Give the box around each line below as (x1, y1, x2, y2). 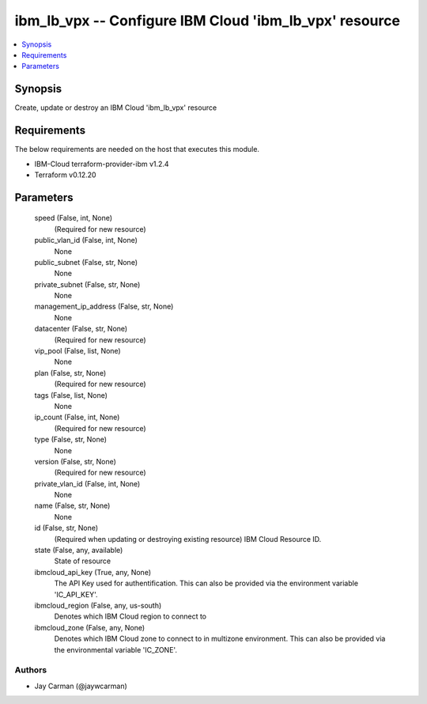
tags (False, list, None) (34, 390, 108, 399)
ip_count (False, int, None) (34, 412, 120, 422)
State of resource (54, 556, 111, 566)
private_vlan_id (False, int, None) (34, 479, 141, 488)
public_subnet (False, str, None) (34, 257, 138, 267)
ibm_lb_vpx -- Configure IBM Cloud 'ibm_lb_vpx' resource (14, 12, 401, 29)
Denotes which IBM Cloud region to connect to (54, 611, 207, 621)
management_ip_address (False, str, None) (34, 301, 174, 312)
